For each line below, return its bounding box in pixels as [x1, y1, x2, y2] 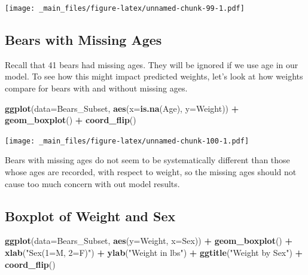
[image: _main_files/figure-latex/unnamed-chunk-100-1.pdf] [5, 136, 249, 145]
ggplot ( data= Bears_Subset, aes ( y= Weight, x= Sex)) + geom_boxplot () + [5, 234, 292, 247]
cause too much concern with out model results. [5, 177, 180, 190]
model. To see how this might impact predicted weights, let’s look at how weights [5, 70, 303, 82]
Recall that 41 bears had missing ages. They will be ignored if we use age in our [5, 58, 298, 71]
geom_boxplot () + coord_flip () [5, 114, 136, 126]
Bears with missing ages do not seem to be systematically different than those [5, 154, 290, 166]
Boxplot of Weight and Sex [5, 206, 176, 225]
